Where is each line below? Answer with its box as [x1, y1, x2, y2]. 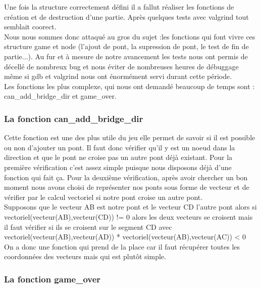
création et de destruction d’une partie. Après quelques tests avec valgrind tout [4, 11, 249, 22]
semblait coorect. [4, 21, 57, 32]
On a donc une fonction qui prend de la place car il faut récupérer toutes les [4, 241, 240, 252]
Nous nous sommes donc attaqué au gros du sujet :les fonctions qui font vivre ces [4, 31, 255, 42]
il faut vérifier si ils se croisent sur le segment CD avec [4, 221, 172, 232]
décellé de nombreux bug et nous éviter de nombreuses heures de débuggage [4, 61, 239, 71]
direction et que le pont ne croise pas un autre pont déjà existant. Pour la [4, 152, 233, 162]
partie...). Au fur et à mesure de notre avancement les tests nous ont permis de [4, 51, 248, 61]
